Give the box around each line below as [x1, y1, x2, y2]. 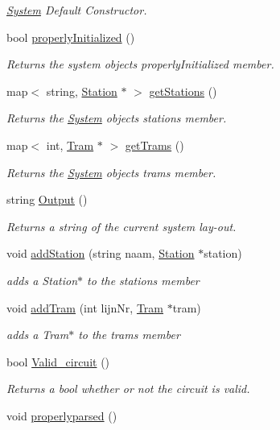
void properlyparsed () [6, 407, 117, 424]
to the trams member [78, 326, 180, 343]
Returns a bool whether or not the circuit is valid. [6, 380, 250, 397]
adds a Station [6, 271, 78, 288]
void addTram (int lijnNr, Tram [6, 299, 164, 316]
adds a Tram [6, 326, 69, 343]
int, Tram [46, 136, 94, 153]
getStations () [149, 82, 217, 99]
